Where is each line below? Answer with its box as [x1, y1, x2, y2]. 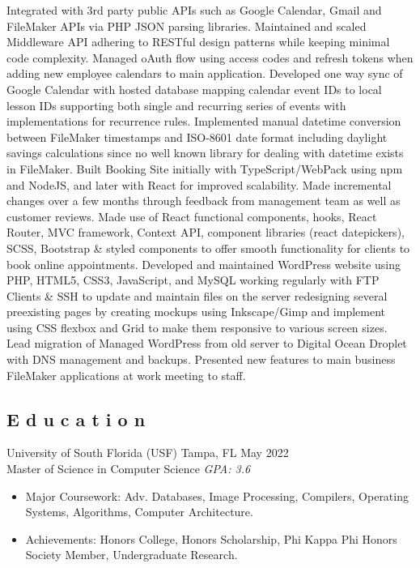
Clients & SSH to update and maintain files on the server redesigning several [6, 287, 388, 304]
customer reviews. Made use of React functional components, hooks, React [6, 207, 377, 224]
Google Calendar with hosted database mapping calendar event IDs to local [6, 80, 382, 97]
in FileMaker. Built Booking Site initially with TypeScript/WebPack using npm [6, 160, 403, 177]
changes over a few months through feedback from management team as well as [6, 192, 401, 209]
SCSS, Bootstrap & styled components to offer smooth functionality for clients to [6, 239, 410, 256]
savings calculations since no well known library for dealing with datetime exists [6, 144, 404, 161]
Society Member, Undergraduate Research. [25, 546, 238, 563]
